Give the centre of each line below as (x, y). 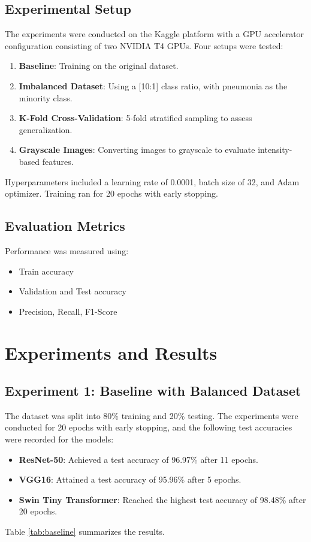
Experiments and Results (111, 352)
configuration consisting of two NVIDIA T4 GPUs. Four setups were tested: (144, 45)
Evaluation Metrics (65, 226)
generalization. (46, 129)
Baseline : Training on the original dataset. (99, 66)
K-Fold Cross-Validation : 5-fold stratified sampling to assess (135, 118)
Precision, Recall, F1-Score (68, 311)
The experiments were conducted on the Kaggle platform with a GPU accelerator (155, 34)
